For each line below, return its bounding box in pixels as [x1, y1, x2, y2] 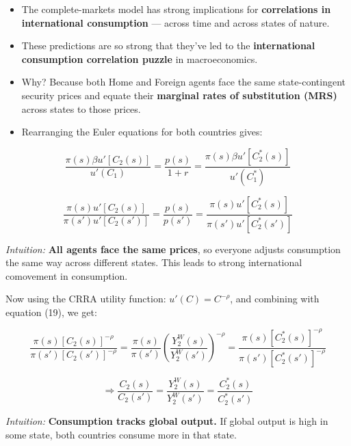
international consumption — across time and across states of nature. [21, 15, 330, 29]
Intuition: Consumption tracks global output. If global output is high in [5, 414, 328, 428]
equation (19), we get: [5, 304, 97, 319]
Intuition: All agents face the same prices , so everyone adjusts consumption [5, 241, 341, 256]
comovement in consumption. [5, 268, 128, 283]
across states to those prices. [21, 101, 141, 116]
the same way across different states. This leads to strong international [5, 255, 302, 270]
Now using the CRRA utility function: [5, 291, 166, 306]
